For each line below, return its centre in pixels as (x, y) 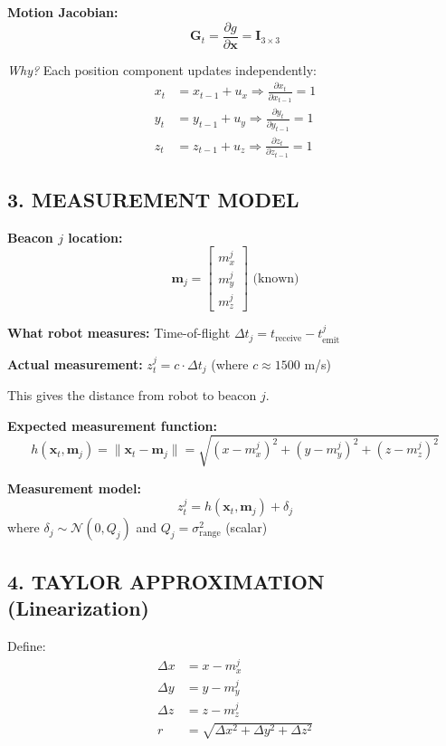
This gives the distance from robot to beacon (132, 395)
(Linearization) (78, 608)
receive (289, 338)
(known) (276, 278)
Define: (27, 645)
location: (95, 237)
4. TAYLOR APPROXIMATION (166, 581)
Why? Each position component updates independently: (162, 69)
